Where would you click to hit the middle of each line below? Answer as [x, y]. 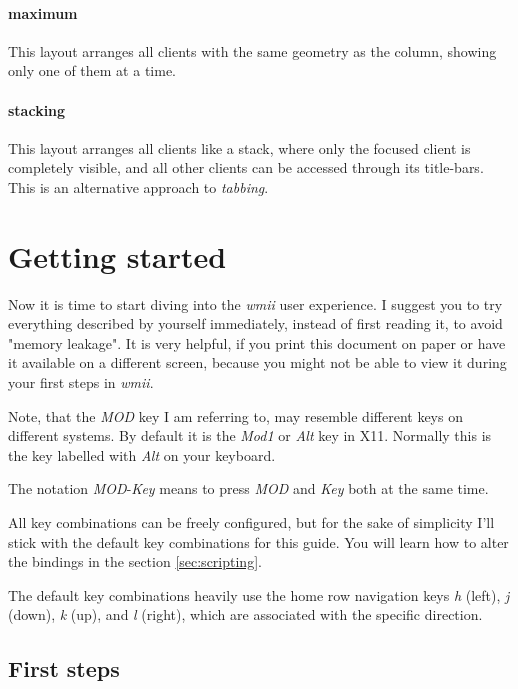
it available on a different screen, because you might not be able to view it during [257, 362]
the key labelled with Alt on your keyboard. [142, 454]
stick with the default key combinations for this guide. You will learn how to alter [258, 541]
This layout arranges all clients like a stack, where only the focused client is [239, 147]
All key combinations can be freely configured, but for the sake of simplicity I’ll [251, 522]
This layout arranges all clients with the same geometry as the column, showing [252, 50]
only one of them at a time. [92, 70]
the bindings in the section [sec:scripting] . [135, 561]
